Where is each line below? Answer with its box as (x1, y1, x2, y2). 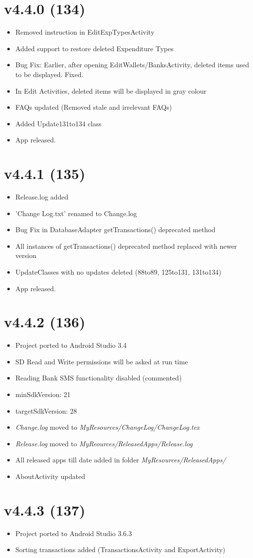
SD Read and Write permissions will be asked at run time (15, 356, 188, 366)
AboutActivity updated (15, 471, 85, 481)
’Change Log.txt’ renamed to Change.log (15, 208, 137, 218)
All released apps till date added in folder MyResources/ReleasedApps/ (15, 455, 226, 465)
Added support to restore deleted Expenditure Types (15, 43, 174, 53)
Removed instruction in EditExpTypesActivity (15, 27, 155, 37)
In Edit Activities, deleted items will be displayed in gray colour (15, 85, 207, 96)
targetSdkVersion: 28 (15, 405, 77, 416)
